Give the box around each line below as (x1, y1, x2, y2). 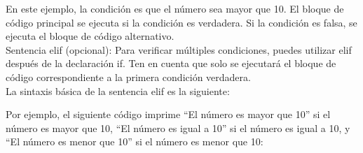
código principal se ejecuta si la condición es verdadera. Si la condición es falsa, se (6, 15, 357, 29)
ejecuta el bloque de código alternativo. (6, 29, 174, 43)
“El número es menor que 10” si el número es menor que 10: (6, 134, 263, 149)
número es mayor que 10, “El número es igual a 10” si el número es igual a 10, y (6, 120, 350, 135)
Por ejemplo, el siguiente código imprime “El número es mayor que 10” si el (6, 107, 331, 122)
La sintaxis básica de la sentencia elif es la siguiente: (6, 83, 230, 98)
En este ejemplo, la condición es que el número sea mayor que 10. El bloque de (6, 1, 344, 15)
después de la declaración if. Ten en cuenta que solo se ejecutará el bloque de (6, 56, 336, 71)
